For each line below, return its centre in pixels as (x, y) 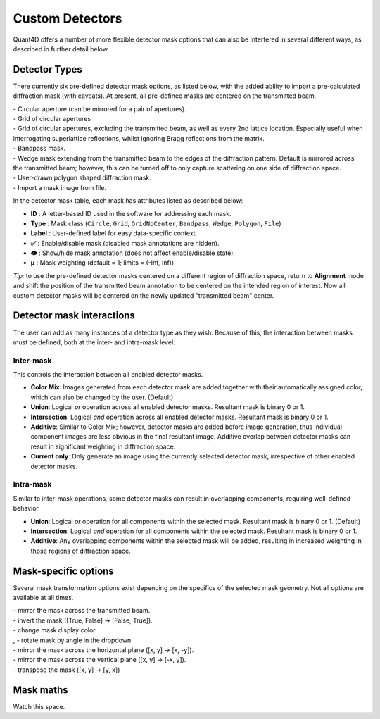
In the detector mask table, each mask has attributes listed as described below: (128, 201)
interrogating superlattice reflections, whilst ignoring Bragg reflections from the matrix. (139, 138)
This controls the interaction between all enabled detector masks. (108, 375)
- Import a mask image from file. (60, 187)
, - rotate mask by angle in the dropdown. (73, 640)
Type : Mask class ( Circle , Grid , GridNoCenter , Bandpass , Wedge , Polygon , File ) (156, 223)
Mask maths (40, 690)
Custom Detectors (68, 18)
